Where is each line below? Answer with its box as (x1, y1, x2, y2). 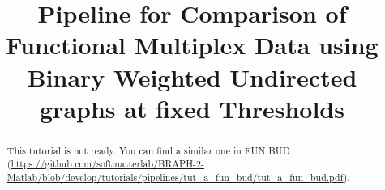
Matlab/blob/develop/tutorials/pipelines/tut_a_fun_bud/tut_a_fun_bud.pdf (6, 171, 344, 184)
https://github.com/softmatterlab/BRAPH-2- (11, 157, 204, 171)
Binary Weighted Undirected (27, 60, 357, 93)
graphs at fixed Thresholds (40, 91, 344, 125)
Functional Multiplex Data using (6, 28, 379, 61)
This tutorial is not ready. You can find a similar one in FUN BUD (6, 143, 290, 157)
